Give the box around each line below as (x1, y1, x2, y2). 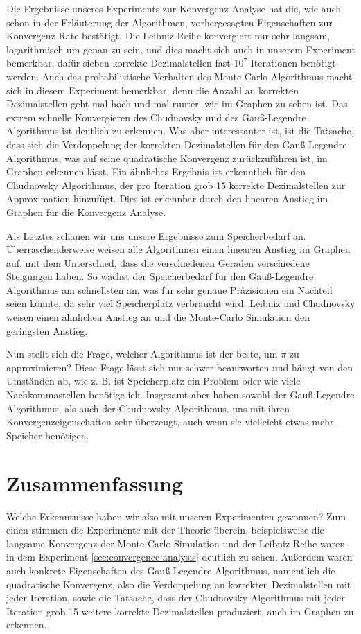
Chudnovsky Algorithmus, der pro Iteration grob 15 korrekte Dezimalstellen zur (6, 177, 346, 192)
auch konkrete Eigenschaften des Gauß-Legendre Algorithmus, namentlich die (6, 563, 335, 577)
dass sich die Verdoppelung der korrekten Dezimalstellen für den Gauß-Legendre (6, 137, 347, 151)
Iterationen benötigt (250, 55, 336, 70)
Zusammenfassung (6, 468, 184, 497)
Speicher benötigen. (6, 428, 89, 442)
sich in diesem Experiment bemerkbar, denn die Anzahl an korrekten (6, 82, 299, 97)
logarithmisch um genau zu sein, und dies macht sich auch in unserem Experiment (6, 42, 355, 56)
